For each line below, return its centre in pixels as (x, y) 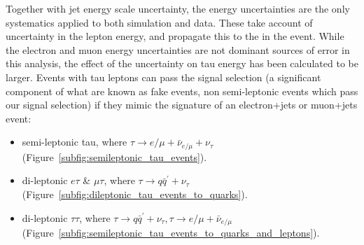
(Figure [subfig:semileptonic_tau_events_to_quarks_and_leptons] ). (171, 233)
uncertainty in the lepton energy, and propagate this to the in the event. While (175, 36)
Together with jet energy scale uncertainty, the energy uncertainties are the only (178, 8)
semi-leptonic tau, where (75, 142)
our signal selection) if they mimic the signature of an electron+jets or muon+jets (182, 105)
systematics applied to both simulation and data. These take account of (159, 22)
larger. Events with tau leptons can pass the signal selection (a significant (163, 77)
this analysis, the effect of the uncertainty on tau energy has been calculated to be (182, 63)
